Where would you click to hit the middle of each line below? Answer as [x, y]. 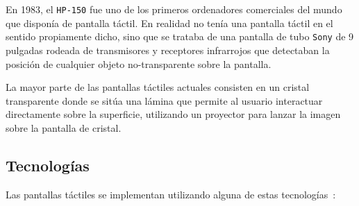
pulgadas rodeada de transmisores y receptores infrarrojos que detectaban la [168, 50]
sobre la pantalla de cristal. [64, 127]
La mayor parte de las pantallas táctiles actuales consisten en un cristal [158, 87]
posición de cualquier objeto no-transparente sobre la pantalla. [139, 63]
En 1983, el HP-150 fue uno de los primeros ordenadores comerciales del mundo [174, 9]
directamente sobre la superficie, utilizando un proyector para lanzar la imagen [173, 114]
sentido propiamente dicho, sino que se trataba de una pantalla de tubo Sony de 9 [180, 36]
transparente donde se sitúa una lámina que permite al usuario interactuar [164, 100]
